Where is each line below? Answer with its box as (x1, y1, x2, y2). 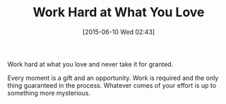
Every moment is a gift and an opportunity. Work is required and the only (7, 74, 219, 82)
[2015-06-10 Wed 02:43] (82, 28, 155, 36)
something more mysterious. (7, 88, 90, 97)
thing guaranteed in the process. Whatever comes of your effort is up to (7, 81, 217, 89)
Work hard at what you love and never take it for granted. (7, 59, 174, 68)
